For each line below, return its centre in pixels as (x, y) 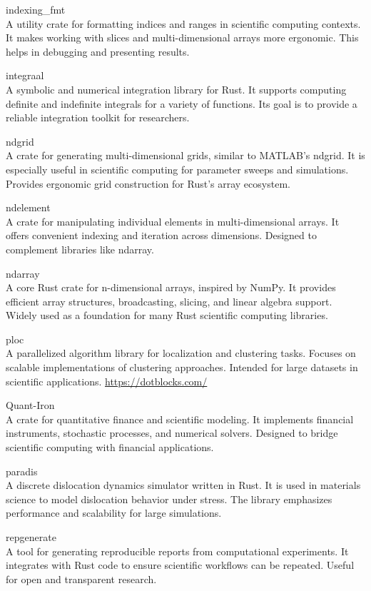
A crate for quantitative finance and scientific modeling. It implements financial (180, 419)
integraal (25, 75)
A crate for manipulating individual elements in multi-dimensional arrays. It (173, 221)
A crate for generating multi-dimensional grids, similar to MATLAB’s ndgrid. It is (185, 155)
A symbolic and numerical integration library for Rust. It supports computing (176, 89)
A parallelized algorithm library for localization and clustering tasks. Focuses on (181, 353)
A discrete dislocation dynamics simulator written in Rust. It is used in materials (183, 485)
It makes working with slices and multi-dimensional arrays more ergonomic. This (182, 37)
